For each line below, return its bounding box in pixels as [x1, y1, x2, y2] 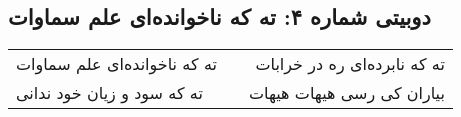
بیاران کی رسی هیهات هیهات [248, 81, 445, 105]
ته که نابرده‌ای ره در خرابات [255, 52, 445, 76]
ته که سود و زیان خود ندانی [16, 81, 203, 105]
